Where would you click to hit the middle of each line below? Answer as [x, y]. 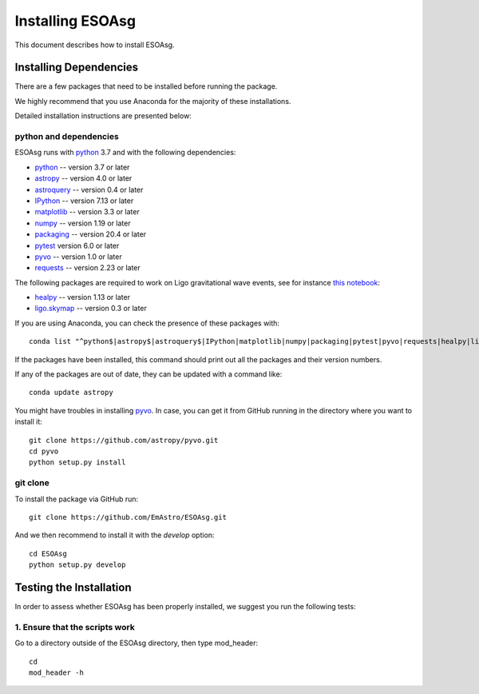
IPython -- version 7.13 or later [84, 201]
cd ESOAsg [48, 553]
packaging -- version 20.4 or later [91, 234]
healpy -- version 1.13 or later [83, 297]
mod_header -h [56, 672]
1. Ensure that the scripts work [75, 627]
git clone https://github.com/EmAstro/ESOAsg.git [128, 517]
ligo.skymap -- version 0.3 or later [91, 309]
